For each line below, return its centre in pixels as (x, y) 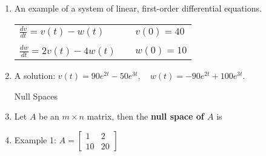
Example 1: (35, 140)
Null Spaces (36, 96)
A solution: (35, 76)
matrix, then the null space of (145, 116)
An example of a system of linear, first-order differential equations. (138, 8)
